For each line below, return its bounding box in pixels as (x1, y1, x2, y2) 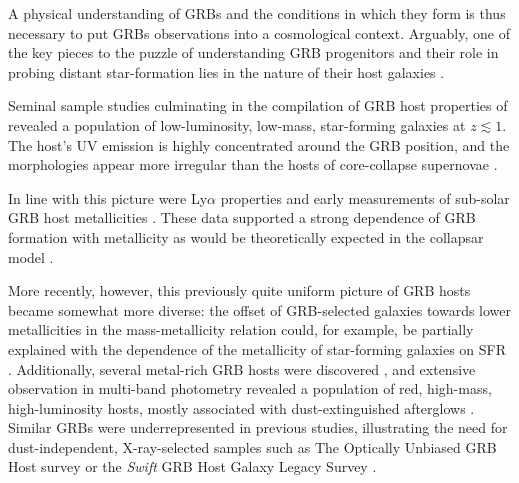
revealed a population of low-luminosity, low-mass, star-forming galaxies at (8, 114, 466, 135)
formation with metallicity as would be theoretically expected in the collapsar (8, 226, 484, 247)
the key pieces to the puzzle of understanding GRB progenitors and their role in (8, 42, 499, 63)
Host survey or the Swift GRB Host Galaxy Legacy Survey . (8, 456, 377, 477)
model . (8, 246, 54, 267)
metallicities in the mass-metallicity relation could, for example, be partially (8, 319, 474, 340)
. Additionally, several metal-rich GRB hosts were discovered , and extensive (8, 358, 476, 379)
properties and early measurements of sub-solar (220, 187, 510, 208)
